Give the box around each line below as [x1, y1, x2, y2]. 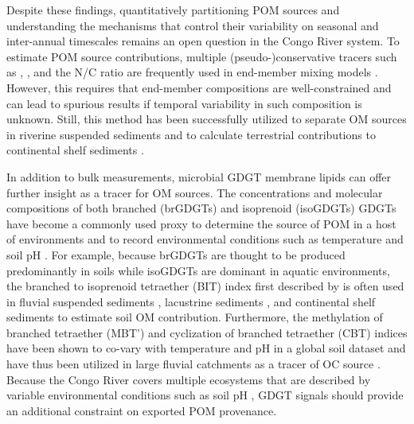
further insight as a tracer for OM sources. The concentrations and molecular [6, 184, 383, 200]
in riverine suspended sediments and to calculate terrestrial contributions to [6, 126, 376, 142]
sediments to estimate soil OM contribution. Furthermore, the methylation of [6, 309, 383, 325]
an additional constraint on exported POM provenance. [6, 402, 277, 418]
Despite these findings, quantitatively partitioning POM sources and [6, 2, 340, 18]
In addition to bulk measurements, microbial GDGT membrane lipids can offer [6, 168, 391, 185]
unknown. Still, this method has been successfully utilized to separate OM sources [6, 111, 407, 127]
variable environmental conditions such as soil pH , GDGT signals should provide [6, 387, 404, 403]
